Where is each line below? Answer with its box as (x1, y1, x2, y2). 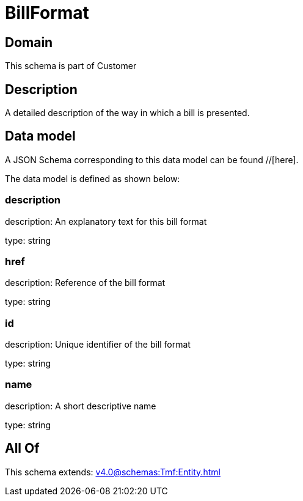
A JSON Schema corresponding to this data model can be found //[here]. (5, 154, 299, 165)
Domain (5, 34, 53, 50)
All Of (5, 441, 40, 456)
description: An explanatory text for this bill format (5, 216, 207, 227)
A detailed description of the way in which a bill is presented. (5, 108, 250, 119)
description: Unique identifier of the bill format (5, 339, 191, 350)
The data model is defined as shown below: (5, 173, 180, 184)
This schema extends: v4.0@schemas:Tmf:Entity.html (5, 466, 221, 477)
